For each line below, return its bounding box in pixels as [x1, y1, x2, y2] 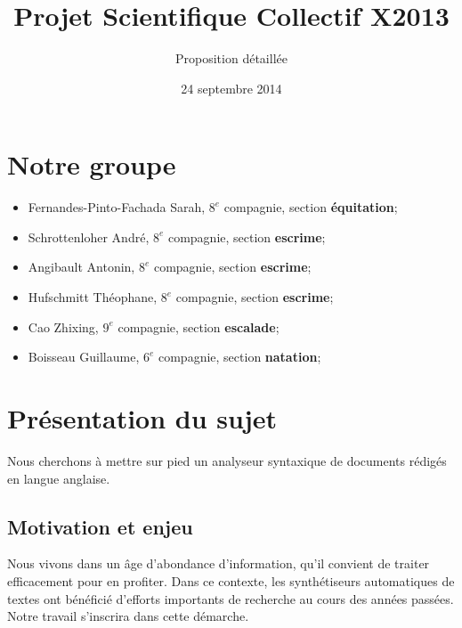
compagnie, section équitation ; [223, 198, 398, 216]
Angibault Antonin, [28, 257, 135, 276]
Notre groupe [7, 146, 176, 183]
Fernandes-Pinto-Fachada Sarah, [28, 198, 206, 216]
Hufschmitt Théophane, [28, 288, 158, 306]
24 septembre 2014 [181, 78, 282, 97]
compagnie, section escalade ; [118, 317, 280, 336]
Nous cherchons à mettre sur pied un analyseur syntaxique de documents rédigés [7, 451, 447, 469]
